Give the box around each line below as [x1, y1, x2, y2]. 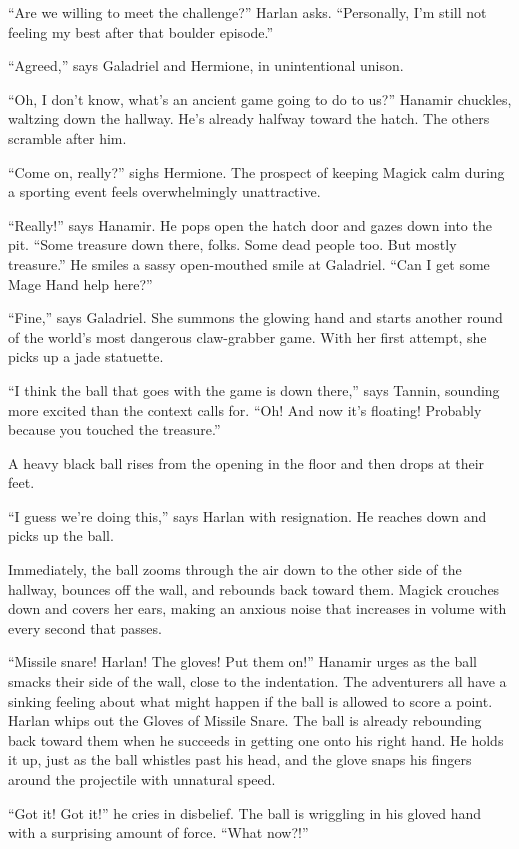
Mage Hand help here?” [8, 273, 153, 294]
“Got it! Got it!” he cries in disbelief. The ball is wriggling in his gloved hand [8, 802, 482, 823]
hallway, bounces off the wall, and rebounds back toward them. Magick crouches [8, 578, 500, 599]
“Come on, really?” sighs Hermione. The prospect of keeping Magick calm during [8, 161, 505, 182]
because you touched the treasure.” [8, 419, 221, 440]
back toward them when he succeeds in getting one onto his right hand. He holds [8, 729, 504, 750]
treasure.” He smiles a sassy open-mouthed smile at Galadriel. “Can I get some [8, 253, 490, 274]
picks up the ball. [8, 525, 114, 546]
